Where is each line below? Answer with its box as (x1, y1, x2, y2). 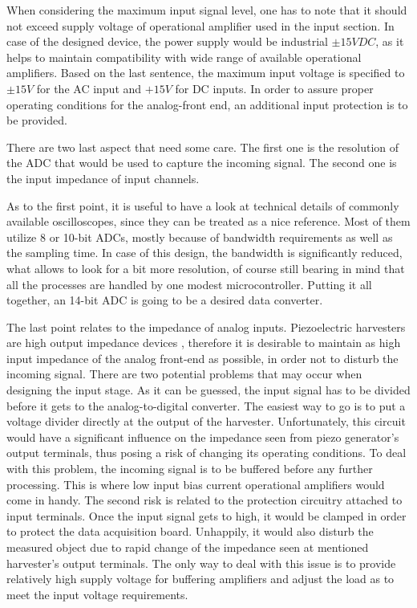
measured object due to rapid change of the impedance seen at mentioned (6, 539, 369, 555)
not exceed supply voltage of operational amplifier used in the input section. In (6, 17, 395, 34)
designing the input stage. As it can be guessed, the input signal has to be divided (6, 382, 411, 398)
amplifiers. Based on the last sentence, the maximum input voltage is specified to (6, 64, 405, 81)
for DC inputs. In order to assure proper (175, 80, 374, 96)
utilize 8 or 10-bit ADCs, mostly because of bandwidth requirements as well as (6, 228, 393, 245)
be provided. (6, 112, 67, 129)
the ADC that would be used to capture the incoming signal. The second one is (6, 154, 397, 171)
